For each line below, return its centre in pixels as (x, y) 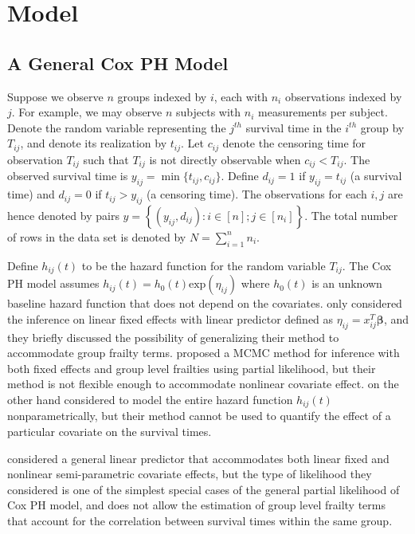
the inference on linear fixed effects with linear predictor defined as (170, 318)
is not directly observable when (225, 159)
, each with (241, 96)
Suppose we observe (55, 96)
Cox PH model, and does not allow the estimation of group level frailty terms (196, 505)
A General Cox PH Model (118, 63)
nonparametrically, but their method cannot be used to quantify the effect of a (199, 416)
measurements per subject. (323, 112)
